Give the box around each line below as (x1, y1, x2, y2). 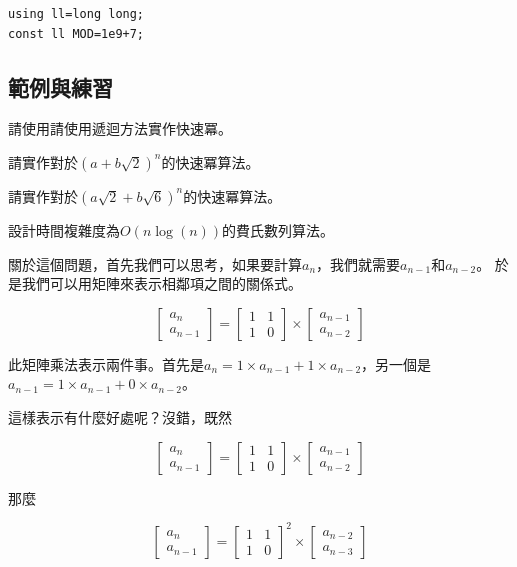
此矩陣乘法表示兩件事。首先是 (8, 353, 204, 374)
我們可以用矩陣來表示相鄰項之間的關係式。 (21, 273, 302, 294)
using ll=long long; (8, 7, 145, 21)
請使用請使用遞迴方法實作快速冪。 (8, 118, 232, 139)
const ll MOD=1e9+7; (8, 26, 145, 41)
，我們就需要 (316, 253, 401, 274)
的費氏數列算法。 (222, 219, 335, 240)
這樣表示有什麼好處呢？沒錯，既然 (8, 406, 232, 427)
